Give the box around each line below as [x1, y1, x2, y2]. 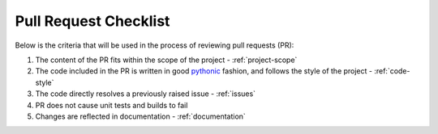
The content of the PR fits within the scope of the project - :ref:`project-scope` [35, 55, 298, 65]
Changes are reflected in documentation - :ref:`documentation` [35, 111, 247, 121]
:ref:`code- [374, 66, 410, 76]
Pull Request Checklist [15, 12, 170, 30]
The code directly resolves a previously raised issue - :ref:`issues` [35, 89, 255, 98]
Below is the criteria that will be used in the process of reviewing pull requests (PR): [15, 40, 294, 50]
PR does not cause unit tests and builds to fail [35, 100, 188, 110]
